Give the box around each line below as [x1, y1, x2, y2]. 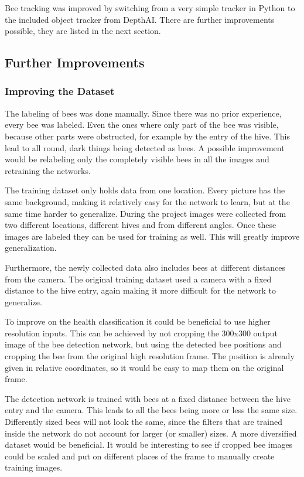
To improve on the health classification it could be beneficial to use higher [5, 315, 271, 328]
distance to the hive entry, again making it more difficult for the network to [5, 284, 276, 297]
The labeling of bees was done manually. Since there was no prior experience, [5, 107, 282, 119]
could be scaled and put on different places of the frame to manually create [5, 449, 275, 462]
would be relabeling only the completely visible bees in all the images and [5, 153, 269, 165]
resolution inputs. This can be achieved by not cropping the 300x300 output [5, 326, 278, 339]
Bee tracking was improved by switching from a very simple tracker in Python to [5, 2, 295, 13]
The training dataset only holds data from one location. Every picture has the [5, 184, 285, 196]
